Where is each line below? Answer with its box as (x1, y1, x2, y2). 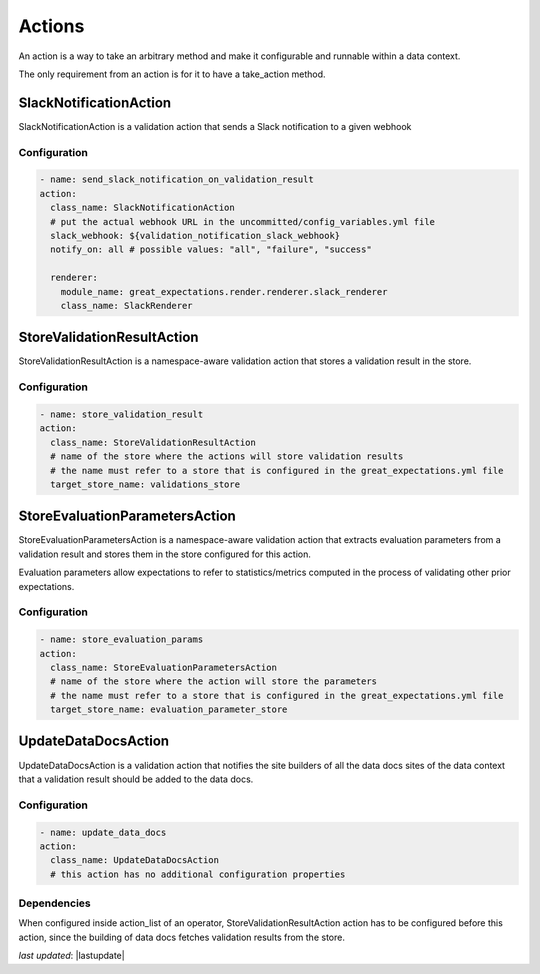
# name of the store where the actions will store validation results (50, 451, 404, 462)
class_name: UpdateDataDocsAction (50, 855, 220, 866)
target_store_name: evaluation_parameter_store (50, 704, 288, 715)
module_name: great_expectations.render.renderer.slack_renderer (60, 286, 388, 297)
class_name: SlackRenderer (60, 300, 194, 311)
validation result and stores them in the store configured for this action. (18, 548, 312, 560)
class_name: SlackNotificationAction (50, 202, 235, 214)
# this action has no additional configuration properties (50, 868, 346, 880)
